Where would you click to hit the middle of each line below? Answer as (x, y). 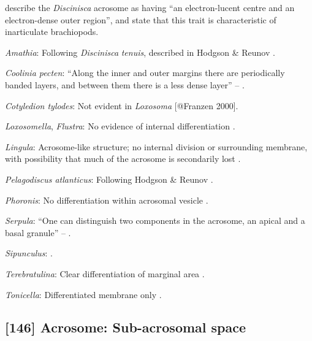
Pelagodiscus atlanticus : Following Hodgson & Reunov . (109, 179)
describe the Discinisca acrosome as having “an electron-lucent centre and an (150, 7)
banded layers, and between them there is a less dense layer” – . (125, 84)
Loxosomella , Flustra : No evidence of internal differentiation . (120, 126)
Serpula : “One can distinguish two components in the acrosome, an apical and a (155, 220)
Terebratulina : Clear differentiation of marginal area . (105, 273)
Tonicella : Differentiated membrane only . (83, 294)
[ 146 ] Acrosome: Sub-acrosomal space (126, 327)
